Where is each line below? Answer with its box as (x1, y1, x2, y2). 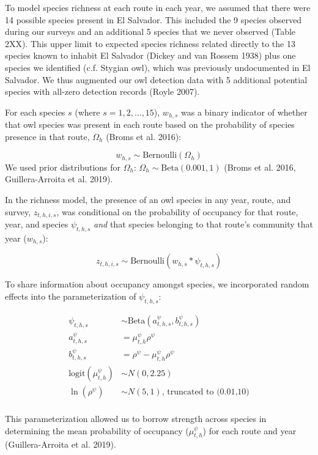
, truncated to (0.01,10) (161, 387, 250, 396)
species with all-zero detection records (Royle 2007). (5, 85, 200, 98)
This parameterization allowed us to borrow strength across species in (5, 412, 267, 424)
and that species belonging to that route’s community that (94, 218, 313, 231)
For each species (5, 105, 65, 118)
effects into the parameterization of (5, 289, 136, 302)
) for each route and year (202, 424, 297, 437)
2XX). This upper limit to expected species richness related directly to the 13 (5, 37, 295, 50)
